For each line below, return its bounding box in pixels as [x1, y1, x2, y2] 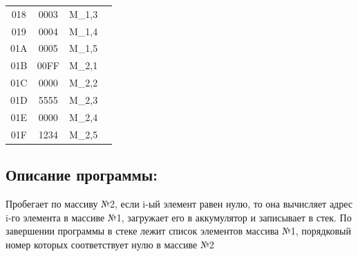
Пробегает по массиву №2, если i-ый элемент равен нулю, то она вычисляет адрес [6, 196, 353, 210]
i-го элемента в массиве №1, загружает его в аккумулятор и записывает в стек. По [6, 210, 352, 224]
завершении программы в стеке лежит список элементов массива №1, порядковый [6, 223, 351, 238]
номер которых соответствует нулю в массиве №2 [6, 237, 214, 251]
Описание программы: [6, 164, 158, 185]
